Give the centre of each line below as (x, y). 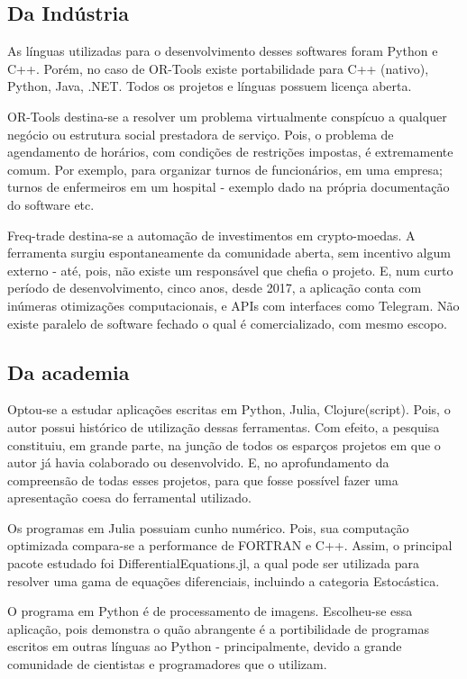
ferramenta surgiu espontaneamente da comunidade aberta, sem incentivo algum (229, 253)
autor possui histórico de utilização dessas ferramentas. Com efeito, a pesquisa (224, 426)
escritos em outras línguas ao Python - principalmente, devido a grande (205, 646)
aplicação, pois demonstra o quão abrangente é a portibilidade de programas (218, 628)
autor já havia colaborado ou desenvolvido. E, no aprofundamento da (198, 462)
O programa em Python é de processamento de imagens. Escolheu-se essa (210, 611)
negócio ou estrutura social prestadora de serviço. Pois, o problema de (201, 134)
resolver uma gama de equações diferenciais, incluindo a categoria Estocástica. (224, 580)
